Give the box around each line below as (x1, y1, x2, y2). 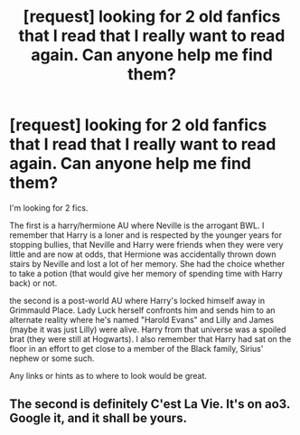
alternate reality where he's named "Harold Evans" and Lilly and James (9, 314, 274, 325)
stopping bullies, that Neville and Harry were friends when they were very (9, 239, 284, 250)
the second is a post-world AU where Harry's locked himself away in (9, 295, 265, 306)
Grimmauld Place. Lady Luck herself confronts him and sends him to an (9, 305, 276, 316)
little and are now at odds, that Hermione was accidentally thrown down (9, 249, 277, 260)
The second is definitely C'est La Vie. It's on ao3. (9, 396, 291, 412)
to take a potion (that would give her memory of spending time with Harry (9, 268, 283, 279)
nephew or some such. (9, 353, 95, 364)
